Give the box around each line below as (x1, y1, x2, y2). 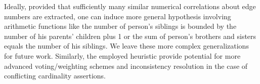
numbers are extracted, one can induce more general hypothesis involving (4, 11, 231, 21)
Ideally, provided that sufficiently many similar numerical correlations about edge (4, 1, 256, 11)
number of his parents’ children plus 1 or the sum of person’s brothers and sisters (4, 30, 256, 41)
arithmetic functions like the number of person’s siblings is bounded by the (4, 21, 237, 31)
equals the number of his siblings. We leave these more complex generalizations (4, 40, 249, 51)
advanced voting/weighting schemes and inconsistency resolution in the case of (4, 60, 248, 71)
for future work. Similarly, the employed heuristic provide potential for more (4, 50, 241, 61)
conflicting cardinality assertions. (4, 70, 106, 81)
